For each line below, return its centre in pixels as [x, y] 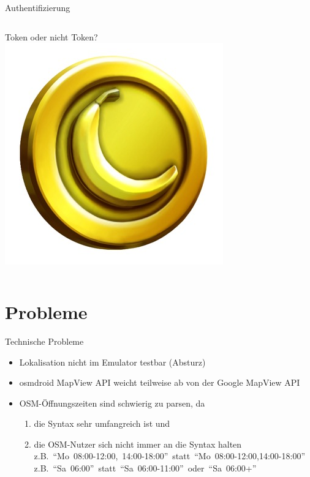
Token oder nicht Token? [51, 36]
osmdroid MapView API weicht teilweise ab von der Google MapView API [160, 382]
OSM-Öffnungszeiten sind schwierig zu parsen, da [112, 403]
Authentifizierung [38, 7]
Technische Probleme [44, 341]
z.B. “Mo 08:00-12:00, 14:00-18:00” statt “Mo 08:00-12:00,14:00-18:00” [170, 456]
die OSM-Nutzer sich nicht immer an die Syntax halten [138, 444]
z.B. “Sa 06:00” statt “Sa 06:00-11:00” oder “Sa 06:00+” [145, 468]
